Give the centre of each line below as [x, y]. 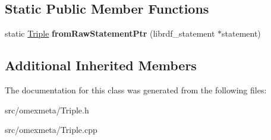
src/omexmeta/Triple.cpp [51, 130]
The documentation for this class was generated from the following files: [136, 90]
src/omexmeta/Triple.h [47, 110]
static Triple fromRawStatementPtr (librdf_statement [110, 33]
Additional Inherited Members [101, 65]
